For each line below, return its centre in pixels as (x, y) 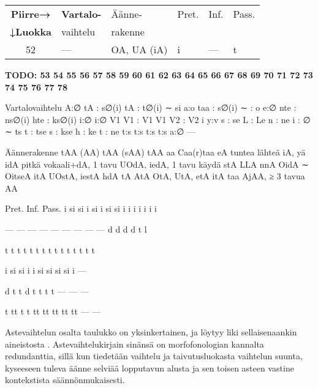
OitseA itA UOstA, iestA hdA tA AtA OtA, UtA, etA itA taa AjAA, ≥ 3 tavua (155, 176)
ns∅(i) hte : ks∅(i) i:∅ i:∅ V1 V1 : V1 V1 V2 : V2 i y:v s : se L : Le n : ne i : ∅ (158, 119)
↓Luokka (31, 32)
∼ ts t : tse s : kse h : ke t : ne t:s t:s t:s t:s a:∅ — (100, 131)
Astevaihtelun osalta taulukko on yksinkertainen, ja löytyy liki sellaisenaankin (151, 331)
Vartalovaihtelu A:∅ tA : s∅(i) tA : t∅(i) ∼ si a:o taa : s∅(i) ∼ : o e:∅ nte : (151, 107)
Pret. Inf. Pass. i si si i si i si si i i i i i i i (81, 208)
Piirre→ (31, 14)
